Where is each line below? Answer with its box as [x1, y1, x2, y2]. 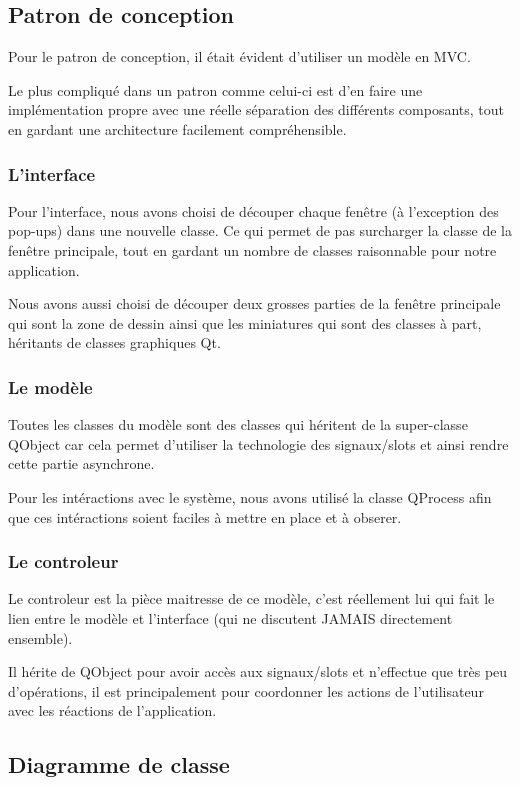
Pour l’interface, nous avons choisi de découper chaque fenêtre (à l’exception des [8, 200, 499, 221]
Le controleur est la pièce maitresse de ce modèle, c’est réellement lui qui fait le [8, 588, 495, 609]
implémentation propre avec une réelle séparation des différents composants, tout [8, 99, 504, 120]
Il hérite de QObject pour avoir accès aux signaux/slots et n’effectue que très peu [8, 661, 508, 682]
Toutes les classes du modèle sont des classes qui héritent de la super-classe [8, 414, 468, 435]
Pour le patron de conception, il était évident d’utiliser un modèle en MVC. [8, 46, 471, 67]
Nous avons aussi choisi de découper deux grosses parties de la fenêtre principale [8, 293, 501, 314]
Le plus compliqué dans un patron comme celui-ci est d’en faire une [8, 79, 423, 100]
